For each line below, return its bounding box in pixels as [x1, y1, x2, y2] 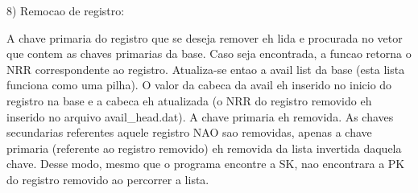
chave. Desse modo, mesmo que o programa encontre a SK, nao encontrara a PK [6, 155, 405, 172]
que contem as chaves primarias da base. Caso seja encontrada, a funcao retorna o [6, 45, 412, 62]
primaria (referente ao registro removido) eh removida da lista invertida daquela [6, 139, 402, 156]
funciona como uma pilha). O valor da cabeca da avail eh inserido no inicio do [6, 76, 392, 93]
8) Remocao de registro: [6, 2, 125, 18]
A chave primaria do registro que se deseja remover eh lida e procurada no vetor [6, 29, 403, 46]
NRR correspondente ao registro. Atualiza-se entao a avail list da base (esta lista [6, 60, 405, 77]
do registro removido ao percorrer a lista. [6, 170, 209, 187]
